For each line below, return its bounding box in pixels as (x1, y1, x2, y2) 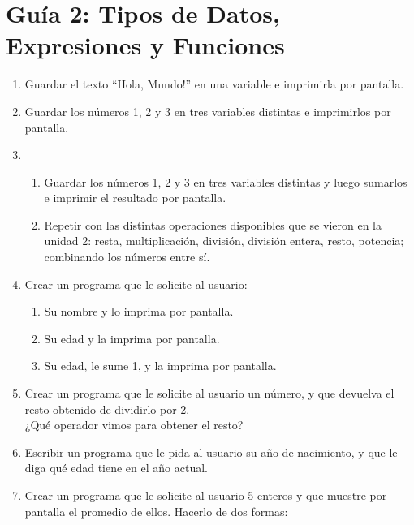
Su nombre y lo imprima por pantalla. (44, 303, 234, 320)
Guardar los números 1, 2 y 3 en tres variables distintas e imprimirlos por (24, 102, 391, 119)
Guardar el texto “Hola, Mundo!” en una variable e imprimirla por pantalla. (24, 75, 404, 93)
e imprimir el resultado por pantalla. (44, 189, 226, 206)
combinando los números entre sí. (44, 248, 210, 265)
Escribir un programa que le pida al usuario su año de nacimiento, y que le (24, 443, 398, 460)
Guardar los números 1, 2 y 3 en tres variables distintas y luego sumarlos (44, 173, 408, 190)
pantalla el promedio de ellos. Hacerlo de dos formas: (24, 502, 288, 519)
